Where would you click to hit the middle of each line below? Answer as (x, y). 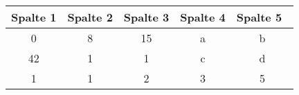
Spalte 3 (146, 17)
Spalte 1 (34, 17)
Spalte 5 (259, 17)
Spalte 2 (90, 17)
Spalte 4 (203, 17)
